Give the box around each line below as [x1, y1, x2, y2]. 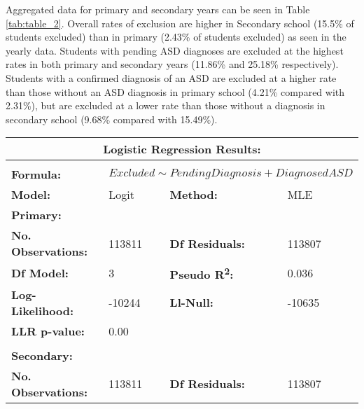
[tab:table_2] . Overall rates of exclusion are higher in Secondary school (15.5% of [6, 15, 354, 30]
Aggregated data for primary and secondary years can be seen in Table [6, 2, 310, 16]
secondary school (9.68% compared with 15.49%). [6, 111, 218, 126]
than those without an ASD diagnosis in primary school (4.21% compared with [6, 84, 345, 99]
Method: [169, 186, 218, 203]
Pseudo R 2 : [169, 263, 234, 282]
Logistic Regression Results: [103, 141, 261, 158]
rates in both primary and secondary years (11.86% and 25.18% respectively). [6, 57, 339, 71]
